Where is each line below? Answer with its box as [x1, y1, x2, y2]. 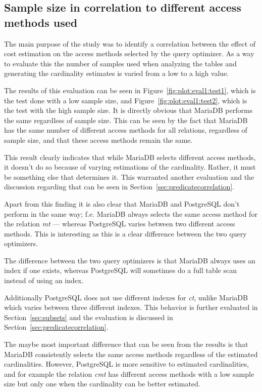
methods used [4, 14, 78, 30]
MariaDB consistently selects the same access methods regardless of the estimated [4, 348, 258, 359]
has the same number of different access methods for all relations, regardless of [4, 125, 247, 135]
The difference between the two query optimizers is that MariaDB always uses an [4, 255, 255, 265]
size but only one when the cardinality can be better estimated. [4, 378, 200, 389]
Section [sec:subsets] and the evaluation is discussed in [4, 311, 173, 322]
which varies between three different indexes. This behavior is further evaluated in [4, 302, 258, 312]
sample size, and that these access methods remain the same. [4, 134, 193, 145]
